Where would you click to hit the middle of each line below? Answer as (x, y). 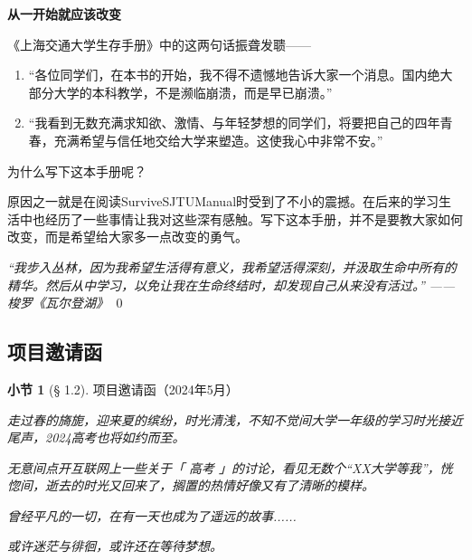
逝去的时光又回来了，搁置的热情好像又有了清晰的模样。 (209, 485)
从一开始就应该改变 (64, 14)
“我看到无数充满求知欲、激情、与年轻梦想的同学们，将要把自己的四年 (234, 123)
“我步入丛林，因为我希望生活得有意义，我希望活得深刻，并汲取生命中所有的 (232, 266)
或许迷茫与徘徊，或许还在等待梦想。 (115, 546)
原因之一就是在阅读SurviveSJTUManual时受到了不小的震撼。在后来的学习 (223, 201)
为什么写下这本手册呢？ (77, 171)
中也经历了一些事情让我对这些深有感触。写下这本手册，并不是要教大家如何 (241, 218)
